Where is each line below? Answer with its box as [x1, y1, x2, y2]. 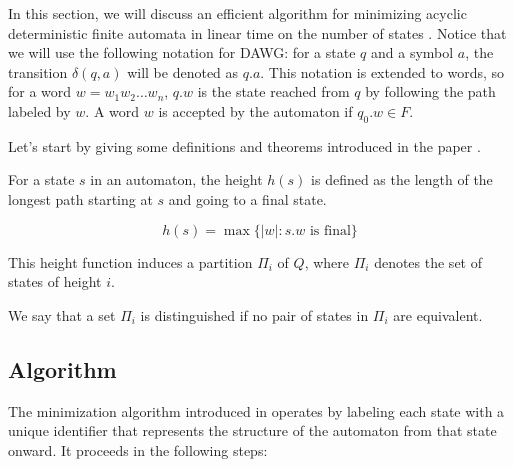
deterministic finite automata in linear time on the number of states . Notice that [8, 22, 507, 43]
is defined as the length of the [311, 169, 493, 190]
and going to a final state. [168, 188, 327, 209]
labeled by [8, 100, 71, 121]
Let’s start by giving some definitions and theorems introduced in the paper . [8, 135, 481, 156]
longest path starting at [8, 188, 153, 209]
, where [304, 251, 349, 272]
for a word [8, 81, 72, 102]
